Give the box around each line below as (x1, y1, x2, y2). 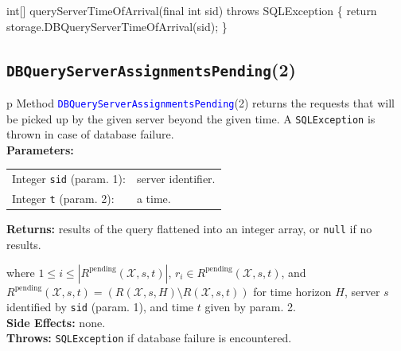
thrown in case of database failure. (6, 126, 174, 142)
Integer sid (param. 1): (12, 170, 126, 187)
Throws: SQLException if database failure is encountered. (6, 330, 292, 346)
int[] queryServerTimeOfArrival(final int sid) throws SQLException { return (6, 2, 377, 18)
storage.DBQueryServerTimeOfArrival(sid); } (6, 18, 228, 34)
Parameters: (6, 141, 74, 158)
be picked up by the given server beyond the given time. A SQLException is (6, 110, 376, 127)
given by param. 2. (204, 298, 296, 315)
